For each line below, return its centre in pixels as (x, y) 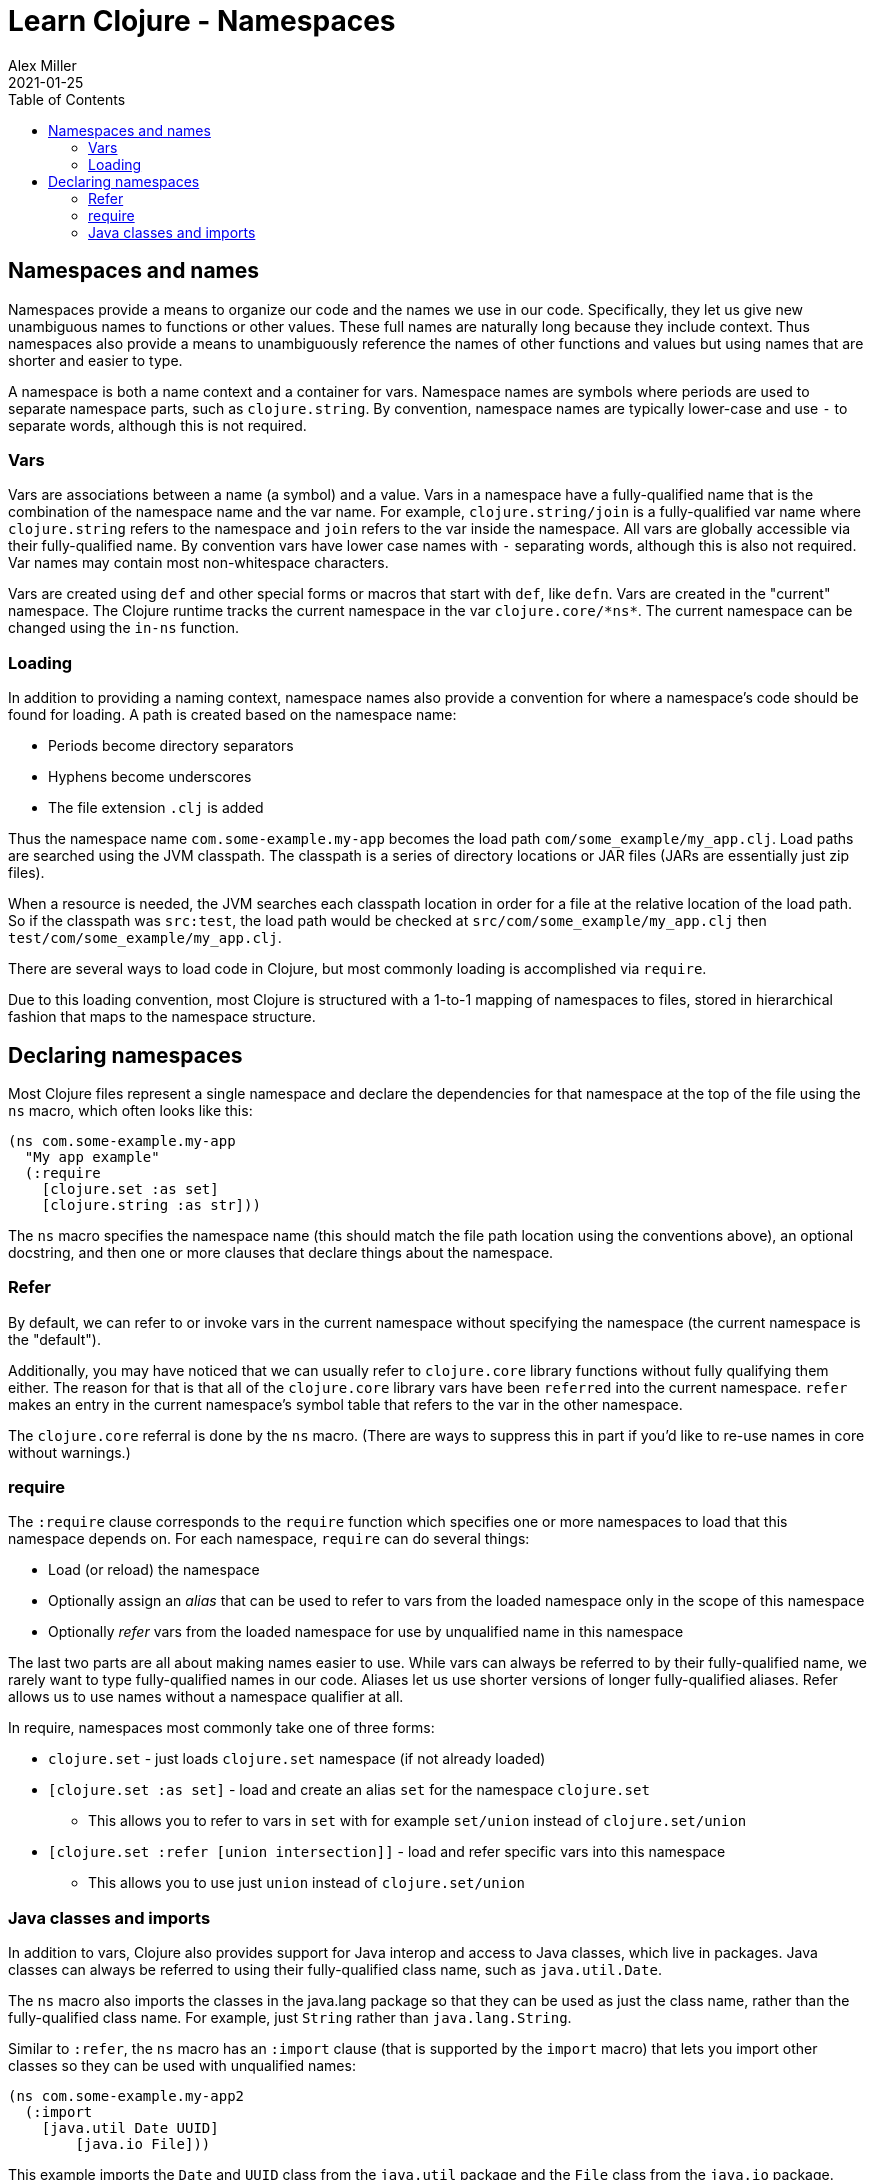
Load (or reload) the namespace (154, 1570)
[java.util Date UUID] (130, 2128)
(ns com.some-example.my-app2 (126, 2096)
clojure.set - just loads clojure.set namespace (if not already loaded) (297, 1759)
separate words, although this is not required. (157, 425)
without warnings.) (69, 1452)
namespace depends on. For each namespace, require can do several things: (269, 1539)
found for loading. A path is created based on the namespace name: (232, 715)
